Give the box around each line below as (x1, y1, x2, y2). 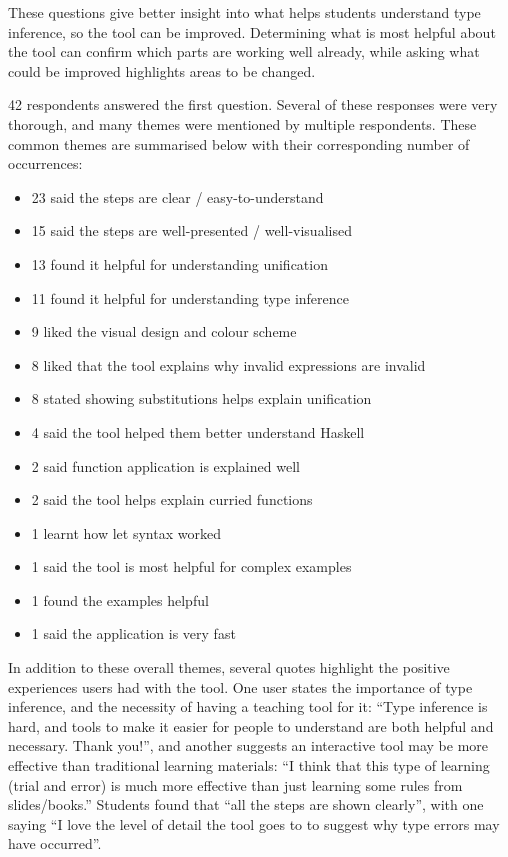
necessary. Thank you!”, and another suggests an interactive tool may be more (8, 735, 489, 756)
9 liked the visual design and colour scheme (31, 321, 297, 342)
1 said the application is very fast (31, 623, 236, 644)
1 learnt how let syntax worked (31, 522, 221, 543)
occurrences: (8, 153, 83, 174)
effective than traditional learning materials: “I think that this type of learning (8, 755, 490, 776)
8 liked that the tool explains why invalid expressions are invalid (31, 354, 426, 375)
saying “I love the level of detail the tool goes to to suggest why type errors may (8, 813, 500, 834)
